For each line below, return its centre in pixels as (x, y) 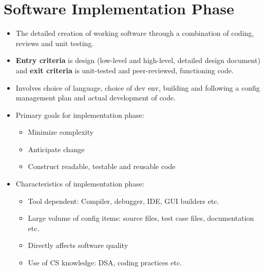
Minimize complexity (61, 132)
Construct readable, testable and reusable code (102, 166)
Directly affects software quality (78, 245)
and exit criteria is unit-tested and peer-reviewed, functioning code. (125, 70)
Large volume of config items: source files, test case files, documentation (141, 218)
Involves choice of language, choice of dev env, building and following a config (138, 87)
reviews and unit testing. (55, 43)
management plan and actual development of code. (96, 98)
